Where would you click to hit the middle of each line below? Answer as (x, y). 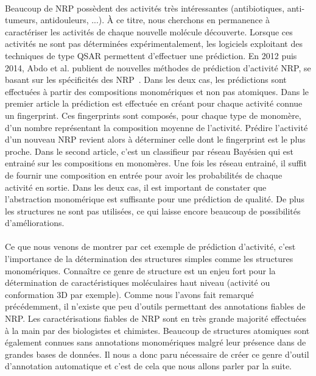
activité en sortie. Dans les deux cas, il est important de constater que (136, 187)
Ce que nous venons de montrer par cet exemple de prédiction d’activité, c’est (150, 247)
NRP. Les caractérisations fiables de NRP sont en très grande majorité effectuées (156, 318)
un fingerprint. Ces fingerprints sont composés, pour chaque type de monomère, (153, 115)
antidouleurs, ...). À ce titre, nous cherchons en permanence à (155, 20)
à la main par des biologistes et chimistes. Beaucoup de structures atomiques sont (157, 330)
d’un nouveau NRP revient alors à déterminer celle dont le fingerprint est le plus (155, 139)
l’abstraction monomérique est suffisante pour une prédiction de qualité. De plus (155, 199)
